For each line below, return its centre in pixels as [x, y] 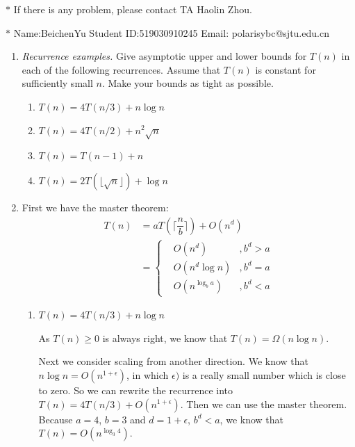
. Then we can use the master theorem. [264, 404]
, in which [148, 374]
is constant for [286, 69]
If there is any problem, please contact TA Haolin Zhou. [133, 9]
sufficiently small [57, 83]
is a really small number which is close [264, 374]
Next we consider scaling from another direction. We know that [174, 361]
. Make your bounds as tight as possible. [188, 83]
